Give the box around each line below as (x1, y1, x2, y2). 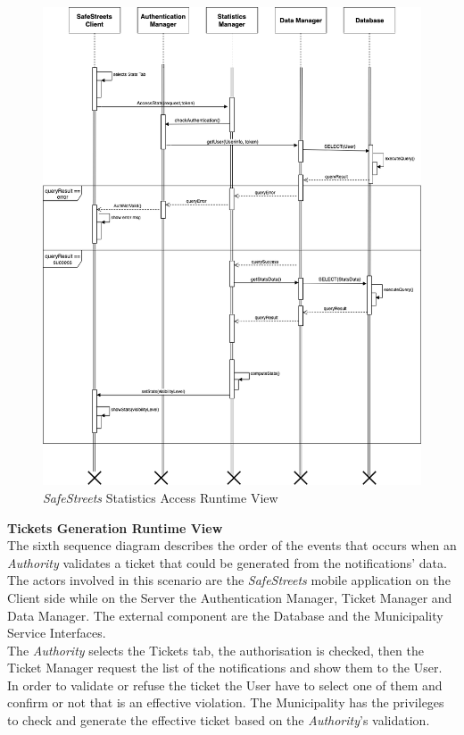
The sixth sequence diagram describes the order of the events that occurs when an (7, 536, 457, 555)
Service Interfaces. (7, 623, 106, 642)
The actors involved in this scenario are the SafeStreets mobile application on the (7, 571, 451, 589)
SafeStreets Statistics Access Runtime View (43, 488, 278, 506)
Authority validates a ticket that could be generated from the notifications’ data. (7, 553, 447, 572)
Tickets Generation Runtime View (7, 518, 223, 537)
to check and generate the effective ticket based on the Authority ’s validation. (7, 711, 430, 730)
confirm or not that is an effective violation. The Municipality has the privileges (7, 693, 444, 712)
